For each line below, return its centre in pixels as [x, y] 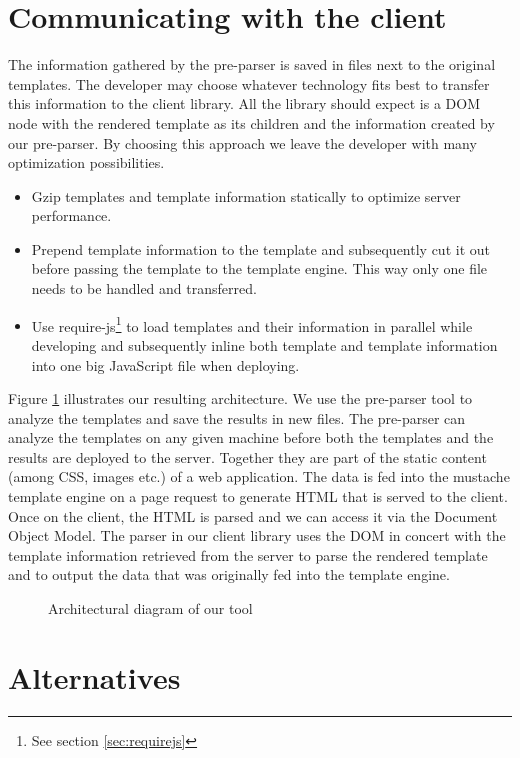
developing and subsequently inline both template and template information [264, 344]
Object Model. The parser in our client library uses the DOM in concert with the [257, 535]
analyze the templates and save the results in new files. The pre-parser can [237, 417]
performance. [71, 215]
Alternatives [94, 676]
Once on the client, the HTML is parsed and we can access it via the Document [253, 515]
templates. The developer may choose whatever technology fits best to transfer [249, 83]
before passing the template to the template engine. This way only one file [259, 268]
